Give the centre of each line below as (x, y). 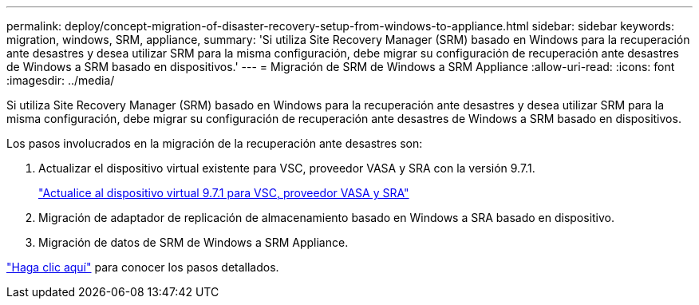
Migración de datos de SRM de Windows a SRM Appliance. (194, 242)
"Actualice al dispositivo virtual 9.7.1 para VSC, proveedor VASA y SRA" (224, 193)
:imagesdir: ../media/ (61, 80)
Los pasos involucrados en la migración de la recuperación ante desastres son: (215, 143)
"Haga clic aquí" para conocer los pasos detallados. (143, 267)
